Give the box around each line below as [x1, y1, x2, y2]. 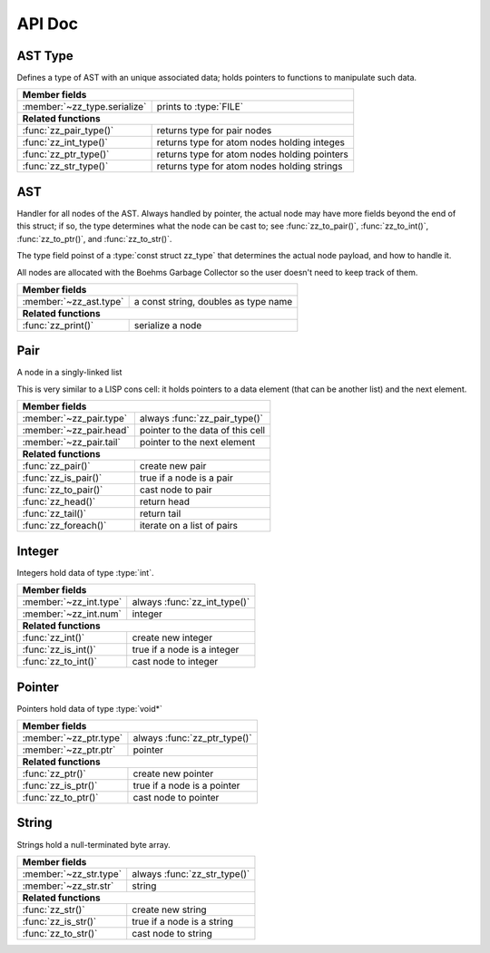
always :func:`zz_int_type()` [132, 596, 250, 608]
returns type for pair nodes [156, 124, 272, 137]
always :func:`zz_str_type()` [132, 867, 250, 880]
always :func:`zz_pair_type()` [139, 413, 263, 425]
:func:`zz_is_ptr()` [22, 780, 98, 793]
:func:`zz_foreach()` [22, 520, 107, 532]
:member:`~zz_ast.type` [22, 295, 124, 307]
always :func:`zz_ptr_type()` [132, 732, 253, 744]
